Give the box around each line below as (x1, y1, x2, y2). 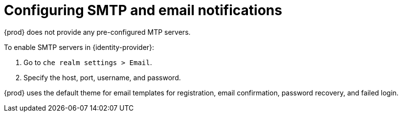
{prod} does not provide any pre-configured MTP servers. (4, 27, 191, 36)
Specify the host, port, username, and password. (23, 73, 181, 82)
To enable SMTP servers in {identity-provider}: (4, 43, 155, 51)
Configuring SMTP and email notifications (4, 2, 282, 19)
